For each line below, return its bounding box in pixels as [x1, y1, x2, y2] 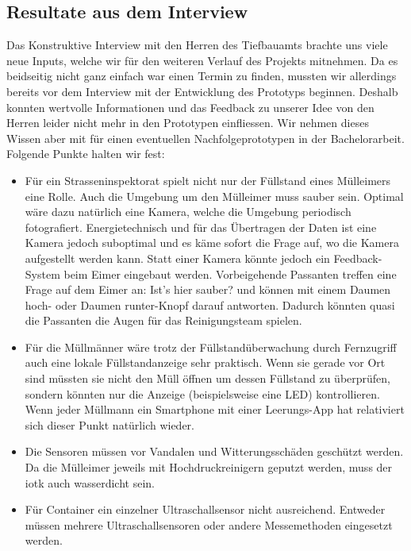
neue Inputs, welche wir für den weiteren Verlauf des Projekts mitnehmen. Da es [6, 52, 398, 68]
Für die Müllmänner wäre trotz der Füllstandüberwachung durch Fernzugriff [25, 338, 397, 355]
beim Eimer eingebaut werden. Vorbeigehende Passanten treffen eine [63, 265, 397, 282]
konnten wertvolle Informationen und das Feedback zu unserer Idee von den [6, 98, 375, 115]
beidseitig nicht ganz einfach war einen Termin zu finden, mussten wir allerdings [6, 67, 397, 84]
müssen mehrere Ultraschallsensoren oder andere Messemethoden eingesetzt [25, 516, 393, 533]
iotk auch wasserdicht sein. [25, 474, 155, 491]
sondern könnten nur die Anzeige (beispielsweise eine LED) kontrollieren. [25, 385, 380, 402]
